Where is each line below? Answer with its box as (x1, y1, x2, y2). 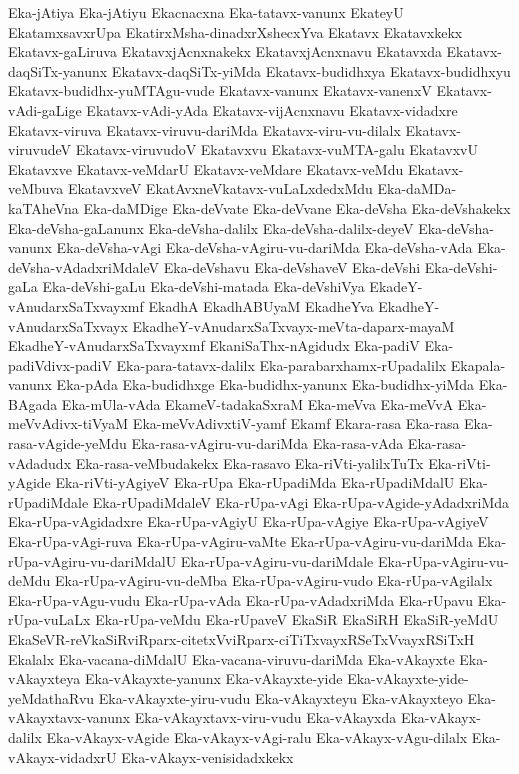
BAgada (8, 393, 58, 414)
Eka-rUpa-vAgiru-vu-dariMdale (180, 550, 374, 571)
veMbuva (8, 178, 64, 199)
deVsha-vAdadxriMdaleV (8, 256, 160, 277)
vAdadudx (8, 452, 72, 473)
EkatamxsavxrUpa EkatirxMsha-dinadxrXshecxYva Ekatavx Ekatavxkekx (8, 21, 463, 42)
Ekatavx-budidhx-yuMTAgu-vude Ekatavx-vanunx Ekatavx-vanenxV (8, 80, 432, 101)
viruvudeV (8, 139, 72, 160)
